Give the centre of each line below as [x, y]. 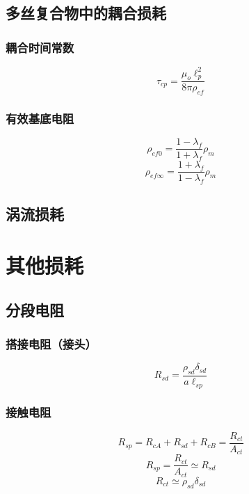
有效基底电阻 [40, 119]
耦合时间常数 [40, 47]
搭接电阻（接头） [51, 343]
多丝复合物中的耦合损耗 [86, 13]
